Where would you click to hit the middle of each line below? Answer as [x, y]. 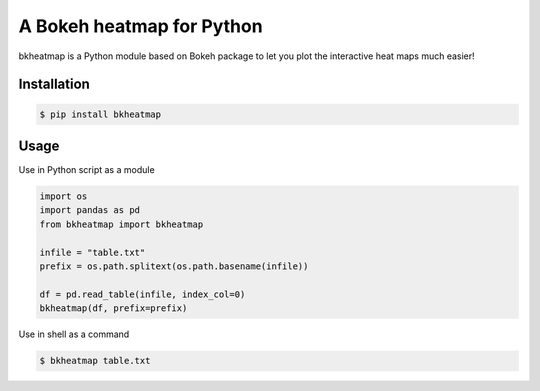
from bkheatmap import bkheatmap [121, 224]
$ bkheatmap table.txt [95, 361]
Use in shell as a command [74, 334]
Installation [54, 84]
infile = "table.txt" [92, 252]
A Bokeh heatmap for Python [141, 26]
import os [63, 196]
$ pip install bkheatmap [100, 114]
